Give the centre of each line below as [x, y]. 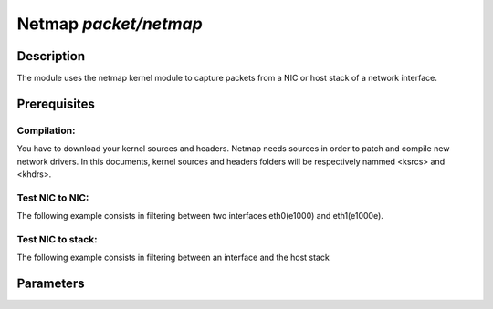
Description [51, 56]
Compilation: [46, 130]
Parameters [51, 284]
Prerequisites [56, 103]
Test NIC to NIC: [53, 198]
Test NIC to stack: [57, 239]
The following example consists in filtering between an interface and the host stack [173, 257]
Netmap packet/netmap [110, 24]
